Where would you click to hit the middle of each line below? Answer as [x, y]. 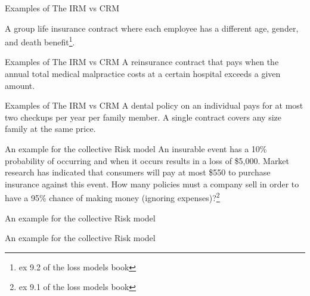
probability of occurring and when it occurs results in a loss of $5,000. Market [147, 160]
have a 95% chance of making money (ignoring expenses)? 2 [112, 197]
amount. [20, 85]
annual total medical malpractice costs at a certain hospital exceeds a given [143, 74]
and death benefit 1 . [40, 41]
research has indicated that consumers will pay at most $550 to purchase [138, 172]
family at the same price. [50, 129]
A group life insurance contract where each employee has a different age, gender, [152, 28]
